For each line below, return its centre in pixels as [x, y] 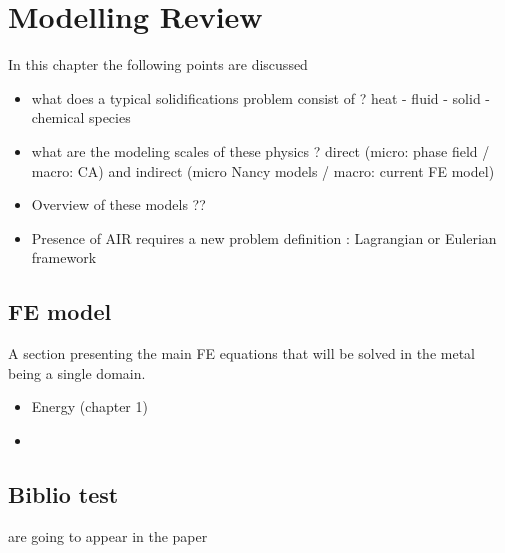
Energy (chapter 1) [89, 406]
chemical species [81, 117]
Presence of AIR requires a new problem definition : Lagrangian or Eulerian [264, 237]
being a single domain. [77, 372]
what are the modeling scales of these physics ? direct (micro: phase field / [260, 150]
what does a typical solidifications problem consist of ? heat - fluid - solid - [261, 97]
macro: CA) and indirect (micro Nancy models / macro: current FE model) [263, 170]
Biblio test [63, 493]
